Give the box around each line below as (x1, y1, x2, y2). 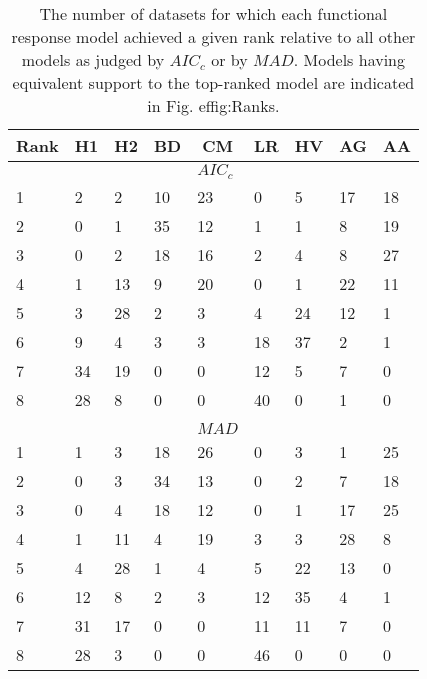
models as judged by (21, 48, 165, 71)
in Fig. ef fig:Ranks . (147, 94, 280, 117)
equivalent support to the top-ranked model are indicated (12, 71, 415, 94)
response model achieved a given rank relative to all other (11, 25, 416, 48)
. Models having (293, 48, 405, 71)
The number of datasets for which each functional (39, 2, 388, 25)
